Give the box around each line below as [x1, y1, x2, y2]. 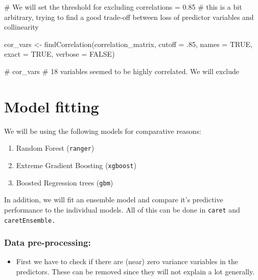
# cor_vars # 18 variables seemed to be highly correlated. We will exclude [4, 65, 240, 76]
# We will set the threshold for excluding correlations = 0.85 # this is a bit [4, 2, 242, 12]
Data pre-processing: [4, 236, 91, 249]
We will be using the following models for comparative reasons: [4, 125, 201, 136]
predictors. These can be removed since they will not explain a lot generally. [16, 266, 255, 276]
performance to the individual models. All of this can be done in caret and [4, 204, 240, 215]
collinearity [4, 21, 39, 32]
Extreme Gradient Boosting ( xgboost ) [16, 159, 136, 170]
